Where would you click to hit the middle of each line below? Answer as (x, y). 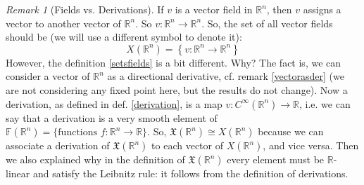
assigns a (322, 9)
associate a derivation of (58, 145)
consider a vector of (48, 76)
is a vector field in (214, 9)
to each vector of (187, 145)
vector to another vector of (63, 23)
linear (18, 173)
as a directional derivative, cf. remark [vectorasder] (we (226, 76)
